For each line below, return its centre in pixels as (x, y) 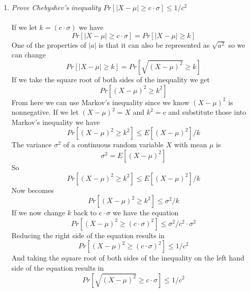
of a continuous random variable (113, 144)
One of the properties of (49, 44)
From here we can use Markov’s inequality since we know (100, 102)
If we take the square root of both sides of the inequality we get (111, 79)
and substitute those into (207, 112)
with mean (191, 144)
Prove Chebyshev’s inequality (56, 7)
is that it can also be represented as (154, 44)
